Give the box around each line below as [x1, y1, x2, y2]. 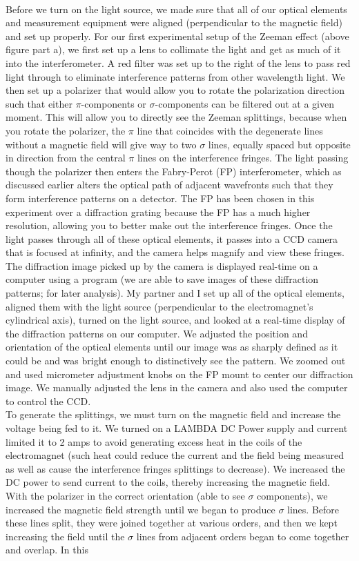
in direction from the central [6, 150, 126, 165]
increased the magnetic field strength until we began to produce [6, 502, 275, 516]
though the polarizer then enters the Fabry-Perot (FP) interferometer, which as [6, 164, 342, 178]
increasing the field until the [6, 529, 125, 543]
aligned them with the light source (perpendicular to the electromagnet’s [6, 299, 313, 313]
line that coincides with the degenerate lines [137, 123, 323, 137]
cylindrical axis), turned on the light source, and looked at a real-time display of [6, 313, 345, 327]
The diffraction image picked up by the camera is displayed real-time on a [6, 258, 318, 273]
